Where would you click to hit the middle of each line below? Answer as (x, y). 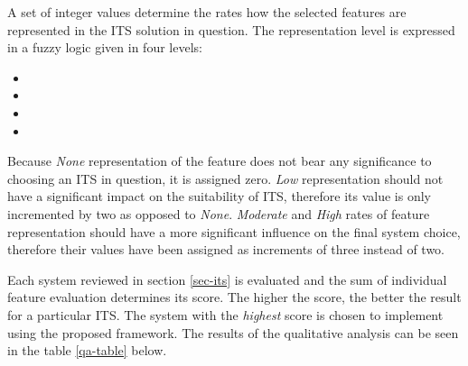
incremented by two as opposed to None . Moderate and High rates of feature (219, 213)
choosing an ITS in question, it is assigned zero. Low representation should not (225, 178)
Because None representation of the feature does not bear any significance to (220, 161)
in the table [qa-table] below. (87, 350)
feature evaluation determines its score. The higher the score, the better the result (234, 297)
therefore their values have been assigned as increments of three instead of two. (226, 249)
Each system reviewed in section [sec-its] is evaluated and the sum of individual (227, 279)
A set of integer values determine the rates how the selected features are (207, 12)
